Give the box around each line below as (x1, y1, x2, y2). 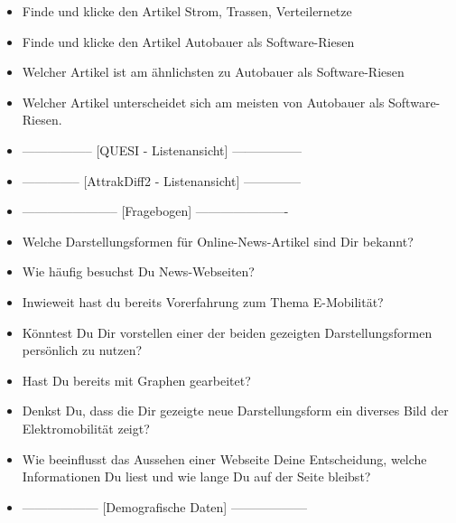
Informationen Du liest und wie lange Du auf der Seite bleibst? (22, 467, 371, 486)
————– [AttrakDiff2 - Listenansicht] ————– (22, 171, 301, 190)
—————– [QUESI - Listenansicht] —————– (22, 140, 302, 159)
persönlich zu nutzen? (22, 341, 143, 360)
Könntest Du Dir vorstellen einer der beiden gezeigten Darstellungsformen (22, 322, 433, 341)
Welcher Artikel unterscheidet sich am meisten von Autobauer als (22, 92, 385, 111)
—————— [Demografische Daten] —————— (22, 497, 307, 516)
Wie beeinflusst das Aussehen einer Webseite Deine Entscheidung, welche (22, 449, 427, 468)
